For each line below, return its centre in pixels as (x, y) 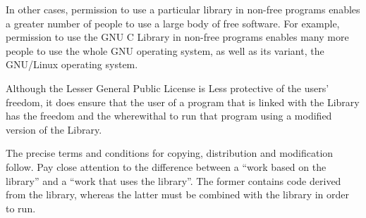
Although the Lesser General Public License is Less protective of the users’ (167, 88)
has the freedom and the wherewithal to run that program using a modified (169, 116)
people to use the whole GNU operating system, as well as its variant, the (165, 50)
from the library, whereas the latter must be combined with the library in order (178, 194)
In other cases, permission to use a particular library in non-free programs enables (183, 9)
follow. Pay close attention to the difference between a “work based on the (166, 166)
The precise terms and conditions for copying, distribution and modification (170, 153)
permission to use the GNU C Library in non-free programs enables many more (177, 37)
